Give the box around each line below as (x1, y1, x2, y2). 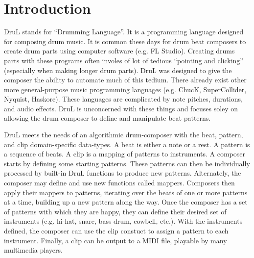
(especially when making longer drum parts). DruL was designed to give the (4, 65, 232, 75)
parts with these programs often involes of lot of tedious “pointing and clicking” (4, 55, 243, 65)
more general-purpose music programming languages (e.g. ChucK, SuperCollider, (4, 84, 247, 94)
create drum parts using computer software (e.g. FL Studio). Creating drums (4, 46, 235, 56)
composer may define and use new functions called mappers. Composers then (4, 178, 235, 188)
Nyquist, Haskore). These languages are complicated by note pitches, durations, (4, 94, 243, 104)
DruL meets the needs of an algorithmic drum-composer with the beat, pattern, (4, 129, 243, 140)
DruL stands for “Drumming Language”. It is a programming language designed (4, 26, 244, 37)
